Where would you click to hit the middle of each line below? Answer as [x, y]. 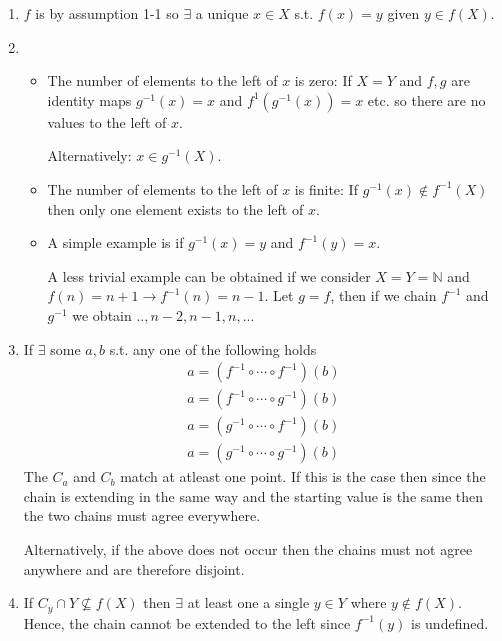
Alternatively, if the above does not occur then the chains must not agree [248, 549]
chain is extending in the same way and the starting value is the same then [253, 495]
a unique [222, 13]
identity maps [89, 99]
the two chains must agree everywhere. [142, 515]
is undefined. [449, 622]
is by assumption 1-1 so [107, 13]
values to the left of [107, 121]
